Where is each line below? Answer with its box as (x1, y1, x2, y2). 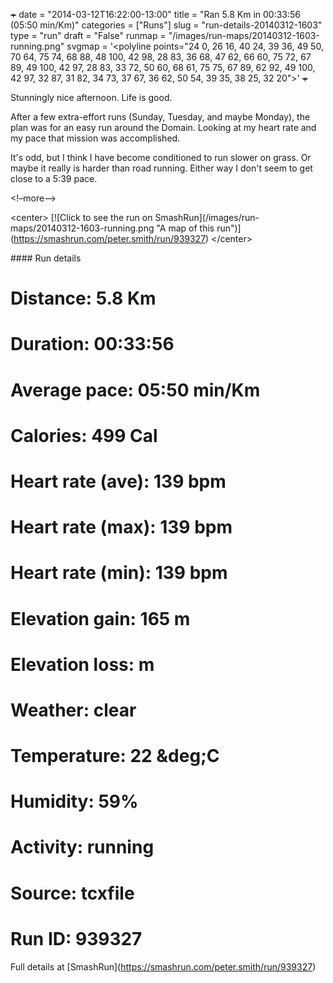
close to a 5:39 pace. (10, 173, 98, 184)
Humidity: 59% (10, 790, 139, 813)
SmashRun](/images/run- (154, 212, 260, 223)
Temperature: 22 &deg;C (10, 745, 220, 768)
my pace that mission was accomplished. (10, 132, 181, 144)
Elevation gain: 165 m (10, 607, 191, 630)
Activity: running (10, 836, 155, 859)
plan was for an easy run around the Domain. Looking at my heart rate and (10, 122, 317, 133)
